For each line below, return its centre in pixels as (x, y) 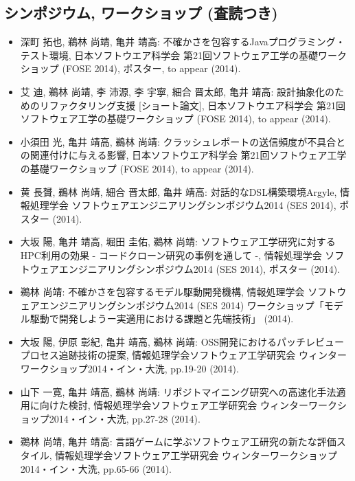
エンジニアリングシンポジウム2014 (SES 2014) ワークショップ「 (182, 305)
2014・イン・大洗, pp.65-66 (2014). (96, 468)
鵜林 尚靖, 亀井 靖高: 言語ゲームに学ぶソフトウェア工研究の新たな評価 (178, 441)
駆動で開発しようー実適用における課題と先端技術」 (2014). (162, 318)
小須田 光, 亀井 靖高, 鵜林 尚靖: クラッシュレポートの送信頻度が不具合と (183, 141)
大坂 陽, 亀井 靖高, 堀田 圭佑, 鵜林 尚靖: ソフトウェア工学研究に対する (178, 242)
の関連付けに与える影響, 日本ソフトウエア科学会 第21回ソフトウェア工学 (183, 155)
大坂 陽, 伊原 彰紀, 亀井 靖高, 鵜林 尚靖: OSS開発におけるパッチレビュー (182, 341)
